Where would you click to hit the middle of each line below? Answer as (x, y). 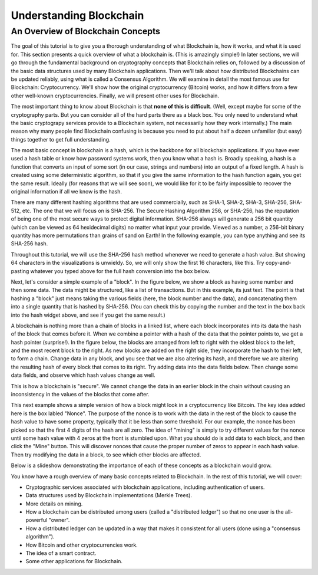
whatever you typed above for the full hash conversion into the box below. (120, 271)
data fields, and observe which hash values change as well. (83, 375)
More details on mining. (54, 504)
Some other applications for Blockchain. (74, 561)
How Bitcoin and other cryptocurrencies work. (82, 545)
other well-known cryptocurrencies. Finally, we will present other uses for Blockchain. (115, 96)
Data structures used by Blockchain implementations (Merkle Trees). (109, 495)
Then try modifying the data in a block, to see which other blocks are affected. (106, 455)
